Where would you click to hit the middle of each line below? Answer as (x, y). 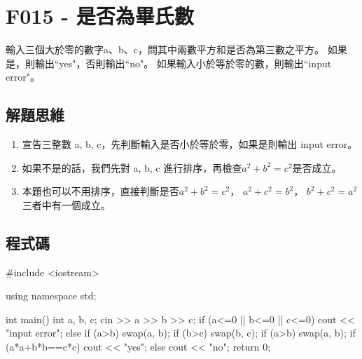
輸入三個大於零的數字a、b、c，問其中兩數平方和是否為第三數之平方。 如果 (176, 49)
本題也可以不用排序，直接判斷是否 (100, 191)
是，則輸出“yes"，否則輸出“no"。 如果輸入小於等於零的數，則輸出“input (169, 63)
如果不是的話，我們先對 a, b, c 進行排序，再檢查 (132, 167)
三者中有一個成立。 (66, 204)
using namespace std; (51, 296)
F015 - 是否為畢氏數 (100, 16)
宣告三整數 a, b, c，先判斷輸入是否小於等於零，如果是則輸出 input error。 (190, 144)
